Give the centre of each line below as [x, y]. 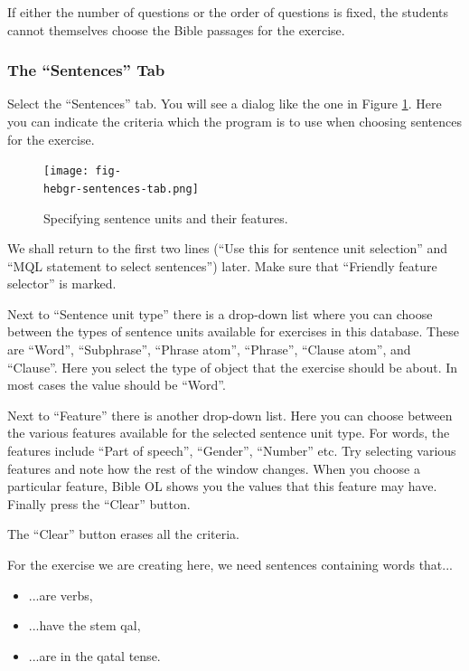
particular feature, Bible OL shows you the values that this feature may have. [222, 486]
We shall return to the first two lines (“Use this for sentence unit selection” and [228, 248]
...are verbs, [61, 595]
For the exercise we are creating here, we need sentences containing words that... [230, 564]
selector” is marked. [62, 284]
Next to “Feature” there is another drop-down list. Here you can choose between [230, 415]
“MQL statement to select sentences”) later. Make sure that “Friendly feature [222, 265]
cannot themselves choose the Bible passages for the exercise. [176, 29]
